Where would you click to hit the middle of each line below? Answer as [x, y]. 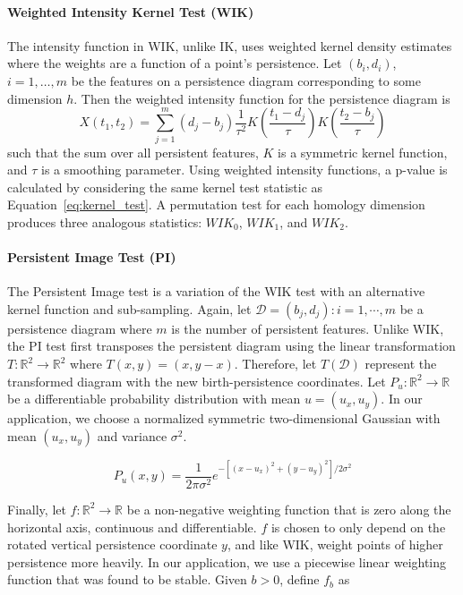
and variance [132, 435]
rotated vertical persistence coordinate [112, 544]
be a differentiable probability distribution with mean [154, 399]
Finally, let [37, 509]
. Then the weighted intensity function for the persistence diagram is [262, 98]
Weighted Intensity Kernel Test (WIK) [131, 11]
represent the [401, 364]
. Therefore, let [275, 364]
